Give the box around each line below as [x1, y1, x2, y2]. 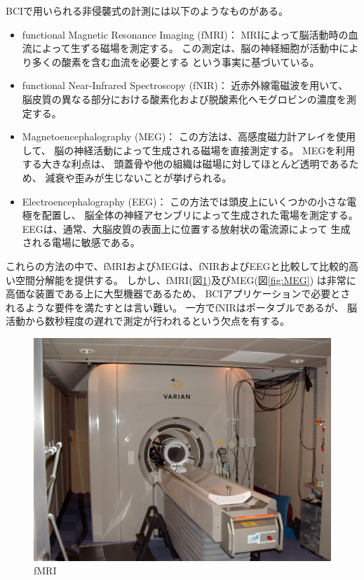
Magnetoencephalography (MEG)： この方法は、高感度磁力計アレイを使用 [22, 129, 356, 144]
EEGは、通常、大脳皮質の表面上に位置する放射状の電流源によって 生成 [22, 221, 351, 236]
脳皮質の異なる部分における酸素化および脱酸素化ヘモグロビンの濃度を [22, 91, 346, 106]
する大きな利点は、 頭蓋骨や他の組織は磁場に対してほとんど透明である [22, 156, 349, 171]
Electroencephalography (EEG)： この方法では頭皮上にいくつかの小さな [22, 194, 347, 208]
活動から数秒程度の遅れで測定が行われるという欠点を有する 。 [6, 313, 290, 328]
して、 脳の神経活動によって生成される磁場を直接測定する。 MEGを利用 [22, 142, 356, 157]
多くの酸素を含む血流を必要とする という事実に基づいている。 [32, 54, 320, 69]
